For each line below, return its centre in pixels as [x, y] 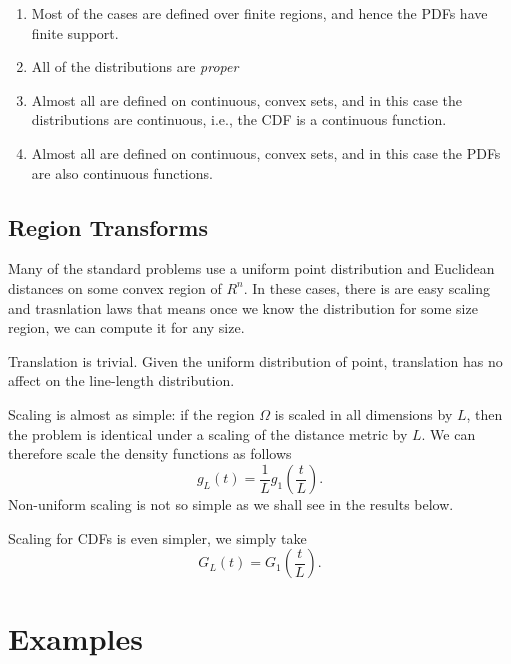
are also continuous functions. [122, 172]
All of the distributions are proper [135, 66]
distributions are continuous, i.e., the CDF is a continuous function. [239, 119]
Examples [75, 637]
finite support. [75, 32]
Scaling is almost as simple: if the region [131, 413]
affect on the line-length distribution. [121, 380]
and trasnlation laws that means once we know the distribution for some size [243, 307]
